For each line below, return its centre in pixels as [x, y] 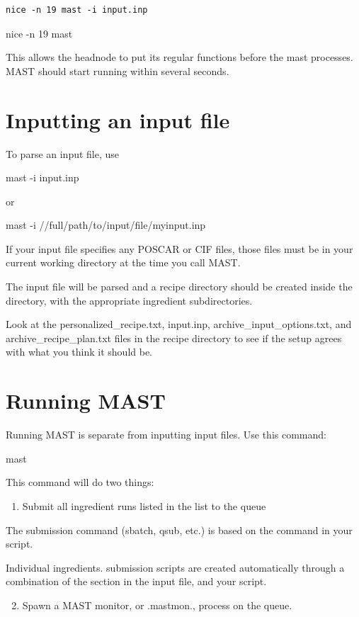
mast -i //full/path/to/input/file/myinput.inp [106, 225]
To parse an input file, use [63, 153]
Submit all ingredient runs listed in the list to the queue [144, 505]
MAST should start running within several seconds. [118, 70]
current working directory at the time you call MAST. [123, 262]
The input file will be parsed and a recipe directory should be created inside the [179, 287]
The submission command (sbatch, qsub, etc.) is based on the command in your [179, 530]
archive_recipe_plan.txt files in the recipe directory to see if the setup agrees [174, 338]
